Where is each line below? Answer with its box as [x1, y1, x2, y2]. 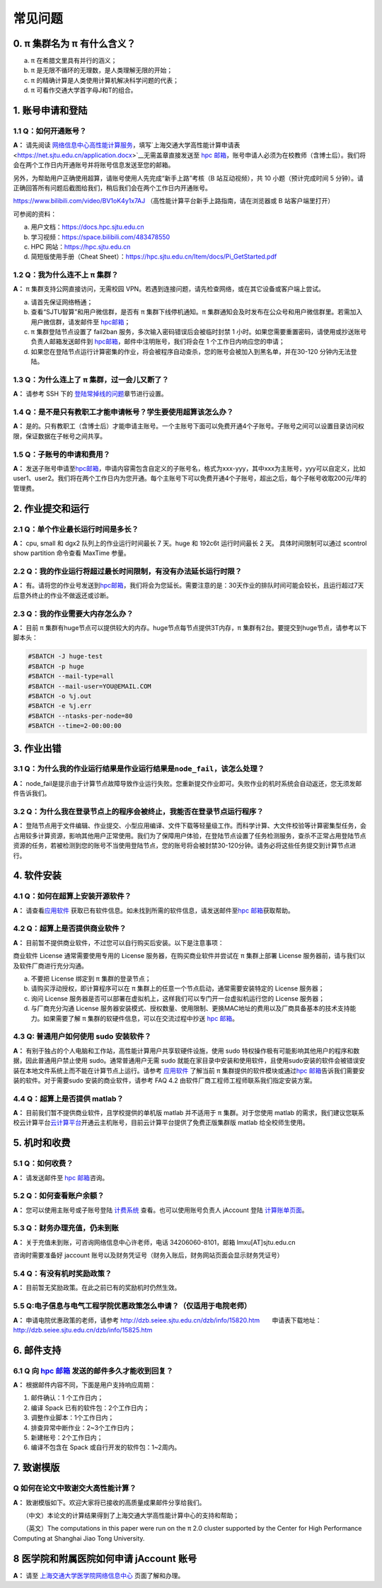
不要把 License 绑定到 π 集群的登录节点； [30, 974, 151, 983]
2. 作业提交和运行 [13, 503, 90, 515]
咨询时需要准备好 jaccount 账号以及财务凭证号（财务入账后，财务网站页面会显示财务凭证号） [13, 1251, 284, 1259]
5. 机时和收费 [13, 1137, 71, 1149]
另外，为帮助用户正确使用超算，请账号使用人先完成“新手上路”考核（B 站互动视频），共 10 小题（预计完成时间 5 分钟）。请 [13, 173, 364, 182]
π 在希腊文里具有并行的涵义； [30, 57, 117, 65]
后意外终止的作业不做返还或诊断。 [13, 591, 112, 600]
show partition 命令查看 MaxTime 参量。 [13, 549, 130, 557]
